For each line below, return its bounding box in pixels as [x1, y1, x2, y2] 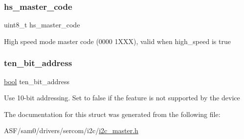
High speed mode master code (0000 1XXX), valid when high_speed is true [4, 36, 231, 46]
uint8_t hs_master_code [4, 20, 80, 30]
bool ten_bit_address [4, 76, 70, 86]
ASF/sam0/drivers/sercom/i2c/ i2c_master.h [4, 125, 138, 136]
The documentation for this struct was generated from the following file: [4, 109, 221, 119]
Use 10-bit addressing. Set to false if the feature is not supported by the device [4, 93, 240, 103]
